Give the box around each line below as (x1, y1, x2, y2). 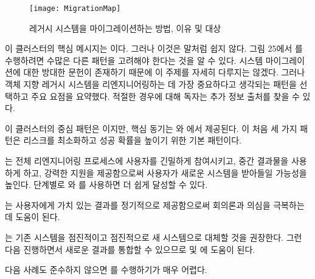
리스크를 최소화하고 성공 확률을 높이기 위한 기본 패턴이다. (23, 134, 241, 146)
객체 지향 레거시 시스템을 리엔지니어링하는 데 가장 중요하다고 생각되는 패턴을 (5, 78, 297, 91)
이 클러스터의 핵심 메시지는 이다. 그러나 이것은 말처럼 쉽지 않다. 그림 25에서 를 (5, 42, 303, 55)
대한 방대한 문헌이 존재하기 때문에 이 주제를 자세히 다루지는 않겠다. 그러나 (23, 66, 305, 78)
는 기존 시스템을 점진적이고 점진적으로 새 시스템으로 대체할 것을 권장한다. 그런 (5, 230, 302, 243)
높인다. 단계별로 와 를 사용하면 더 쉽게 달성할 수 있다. (5, 178, 208, 191)
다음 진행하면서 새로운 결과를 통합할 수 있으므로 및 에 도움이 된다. (5, 243, 255, 255)
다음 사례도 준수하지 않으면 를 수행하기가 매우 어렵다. (5, 263, 207, 276)
